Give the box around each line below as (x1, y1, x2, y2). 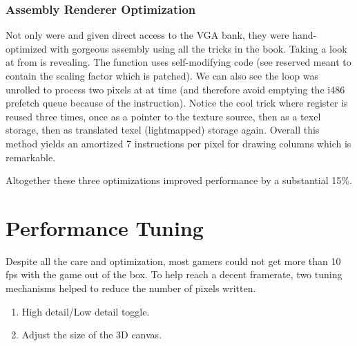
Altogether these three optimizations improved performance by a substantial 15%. (6, 173, 352, 188)
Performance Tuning (6, 213, 204, 242)
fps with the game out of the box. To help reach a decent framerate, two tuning (6, 267, 342, 282)
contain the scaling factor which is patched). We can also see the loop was (6, 69, 319, 82)
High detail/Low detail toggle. (21, 304, 150, 318)
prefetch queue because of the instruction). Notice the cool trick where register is (6, 95, 348, 110)
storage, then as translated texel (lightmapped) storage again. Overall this (6, 122, 320, 137)
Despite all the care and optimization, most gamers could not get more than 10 (6, 253, 341, 268)
